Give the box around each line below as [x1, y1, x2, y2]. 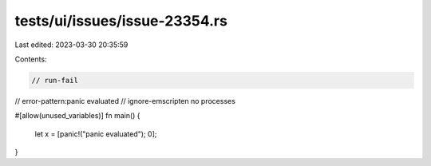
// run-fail [31, 76, 79, 85]
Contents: [14, 54, 47, 64]
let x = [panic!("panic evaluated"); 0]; [34, 128, 157, 139]
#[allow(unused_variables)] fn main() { [14, 111, 140, 121]
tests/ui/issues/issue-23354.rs [14, 12, 227, 30]
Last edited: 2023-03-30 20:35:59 [14, 40, 129, 49]
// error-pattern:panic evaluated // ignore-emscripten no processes [14, 96, 235, 105]
